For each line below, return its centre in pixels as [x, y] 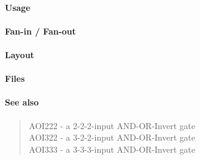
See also [22, 102]
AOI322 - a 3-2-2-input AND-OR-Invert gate [112, 137]
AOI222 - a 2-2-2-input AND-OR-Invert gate [112, 125]
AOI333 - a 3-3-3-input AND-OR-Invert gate [112, 149]
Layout [20, 54]
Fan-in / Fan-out [41, 31]
